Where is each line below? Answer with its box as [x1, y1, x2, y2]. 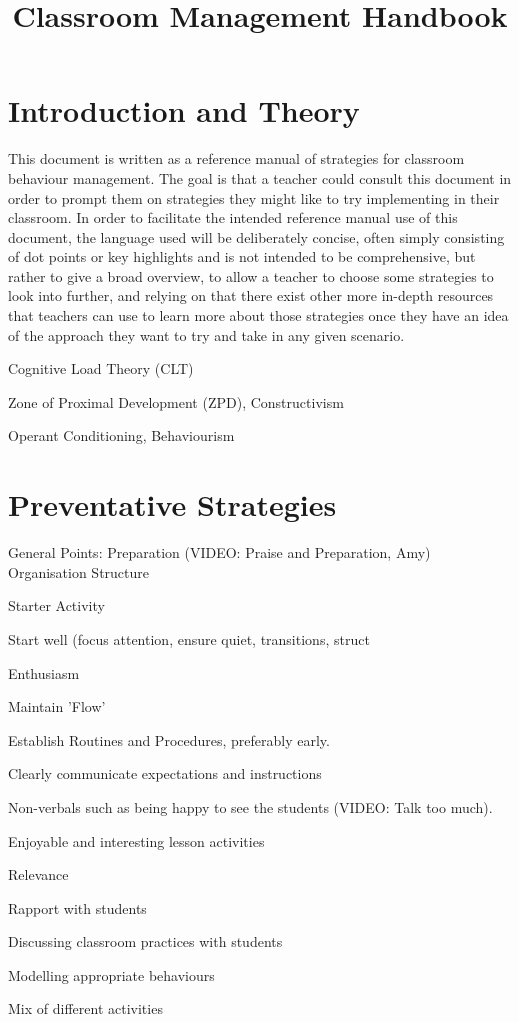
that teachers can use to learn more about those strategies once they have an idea [8, 305, 509, 326]
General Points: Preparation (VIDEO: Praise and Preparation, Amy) [8, 542, 431, 563]
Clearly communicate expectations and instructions [8, 763, 322, 784]
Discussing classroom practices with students [8, 931, 283, 952]
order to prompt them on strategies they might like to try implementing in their [8, 187, 500, 208]
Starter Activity [8, 595, 105, 616]
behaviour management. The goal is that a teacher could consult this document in [8, 167, 512, 188]
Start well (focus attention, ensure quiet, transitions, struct [8, 628, 370, 649]
